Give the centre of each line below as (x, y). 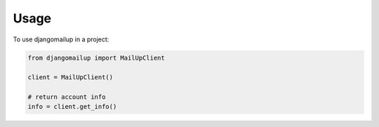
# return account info (67, 97)
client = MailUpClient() (71, 78)
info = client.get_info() (72, 107)
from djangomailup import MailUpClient (96, 58)
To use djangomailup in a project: (61, 39)
